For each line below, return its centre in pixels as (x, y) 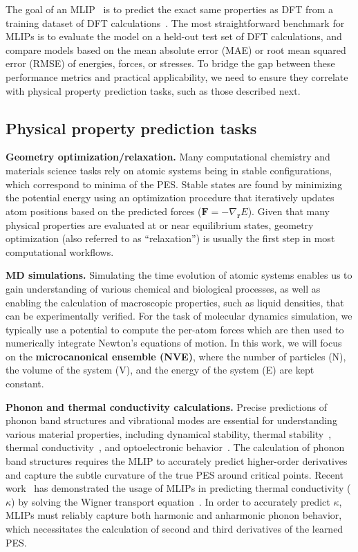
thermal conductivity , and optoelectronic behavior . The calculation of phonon (175, 447)
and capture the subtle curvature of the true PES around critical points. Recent (175, 474)
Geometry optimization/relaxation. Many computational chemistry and (168, 157)
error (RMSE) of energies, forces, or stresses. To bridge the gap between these (170, 63)
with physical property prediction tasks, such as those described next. (153, 90)
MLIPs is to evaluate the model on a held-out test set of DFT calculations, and (174, 36)
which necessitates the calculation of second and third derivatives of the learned (175, 528)
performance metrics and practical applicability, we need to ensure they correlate (177, 76)
